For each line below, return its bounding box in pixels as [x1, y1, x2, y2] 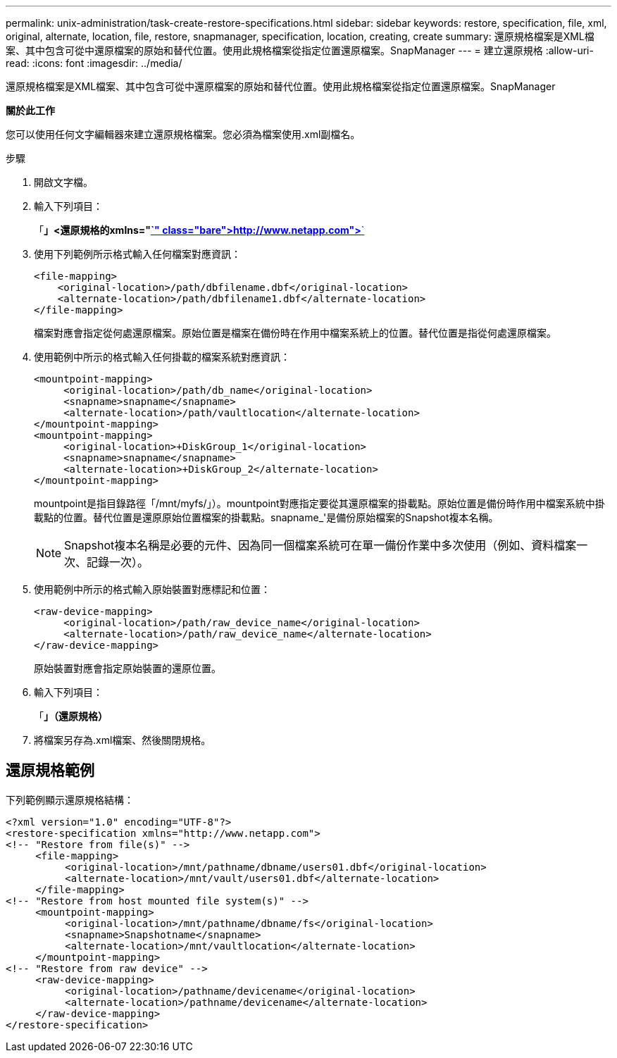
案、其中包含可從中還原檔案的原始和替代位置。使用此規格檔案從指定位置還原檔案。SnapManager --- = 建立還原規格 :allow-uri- [6, 44, 594, 56]
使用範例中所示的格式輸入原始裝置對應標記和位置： [34, 583, 270, 595]
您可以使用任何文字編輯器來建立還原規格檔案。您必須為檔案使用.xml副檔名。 [6, 128, 361, 140]
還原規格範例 [6, 761, 94, 780]
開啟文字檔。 [34, 176, 93, 188]
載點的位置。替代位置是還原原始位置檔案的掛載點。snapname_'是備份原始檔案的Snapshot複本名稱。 [34, 511, 499, 523]
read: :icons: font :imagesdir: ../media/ [6, 57, 182, 69]
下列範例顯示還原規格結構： [6, 793, 134, 806]
